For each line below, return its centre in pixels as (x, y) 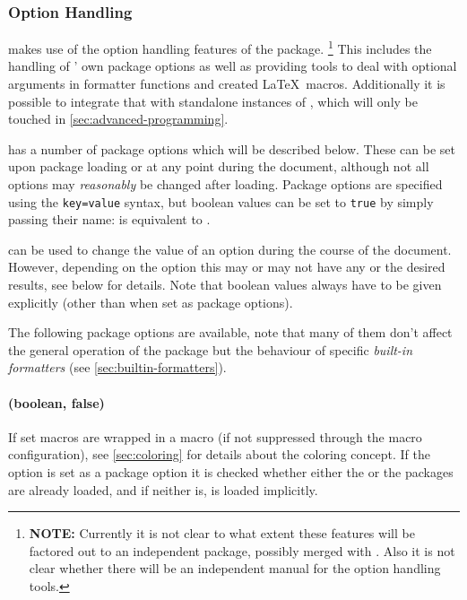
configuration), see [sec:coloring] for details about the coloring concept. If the (219, 454)
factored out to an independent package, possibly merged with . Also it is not (242, 550)
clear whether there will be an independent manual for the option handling (235, 568)
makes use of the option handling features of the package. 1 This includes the (220, 47)
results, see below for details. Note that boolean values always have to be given (225, 285)
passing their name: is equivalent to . (109, 219)
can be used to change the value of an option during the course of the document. (230, 249)
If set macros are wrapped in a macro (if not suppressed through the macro (215, 436)
